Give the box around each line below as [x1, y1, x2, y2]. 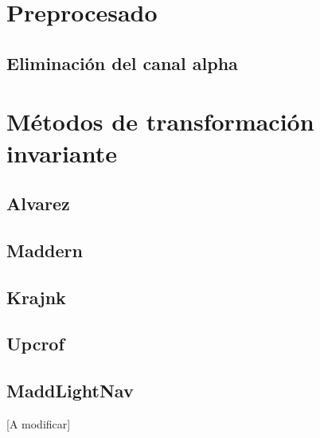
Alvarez [6, 191, 70, 216]
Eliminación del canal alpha [6, 50, 238, 75]
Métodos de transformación [6, 105, 314, 138]
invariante [6, 136, 117, 169]
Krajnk [6, 284, 66, 309]
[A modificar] [6, 416, 71, 432]
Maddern [6, 237, 83, 262]
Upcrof [6, 331, 64, 356]
